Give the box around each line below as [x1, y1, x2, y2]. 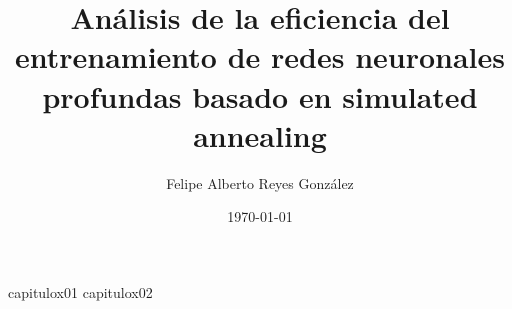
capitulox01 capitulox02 [8, 281, 153, 302]
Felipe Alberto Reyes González [166, 172, 354, 193]
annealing [193, 114, 327, 155]
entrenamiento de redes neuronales [14, 36, 506, 77]
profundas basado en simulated [42, 75, 478, 116]
